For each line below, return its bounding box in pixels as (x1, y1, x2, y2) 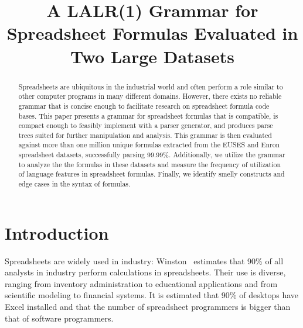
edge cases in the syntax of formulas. (18, 179, 131, 189)
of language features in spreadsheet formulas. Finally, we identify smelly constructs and (18, 169, 285, 179)
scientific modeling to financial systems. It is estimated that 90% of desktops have (5, 289, 299, 301)
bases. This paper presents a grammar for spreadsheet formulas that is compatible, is (18, 111, 278, 120)
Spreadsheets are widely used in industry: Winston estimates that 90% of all (5, 254, 284, 267)
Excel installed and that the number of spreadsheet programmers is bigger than (5, 301, 291, 313)
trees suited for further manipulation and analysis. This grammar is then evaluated (18, 130, 272, 140)
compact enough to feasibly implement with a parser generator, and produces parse (18, 120, 273, 130)
